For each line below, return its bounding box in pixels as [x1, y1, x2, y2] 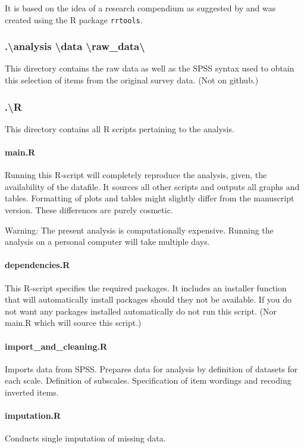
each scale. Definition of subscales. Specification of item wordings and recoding [5, 374, 292, 387]
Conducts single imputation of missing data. [5, 432, 166, 444]
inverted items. [5, 385, 59, 398]
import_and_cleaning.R [5, 340, 108, 352]
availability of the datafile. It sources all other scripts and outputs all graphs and [5, 180, 300, 192]
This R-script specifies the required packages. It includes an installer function [5, 281, 287, 294]
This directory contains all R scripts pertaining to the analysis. [5, 122, 234, 135]
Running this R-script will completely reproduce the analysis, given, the [5, 169, 267, 181]
